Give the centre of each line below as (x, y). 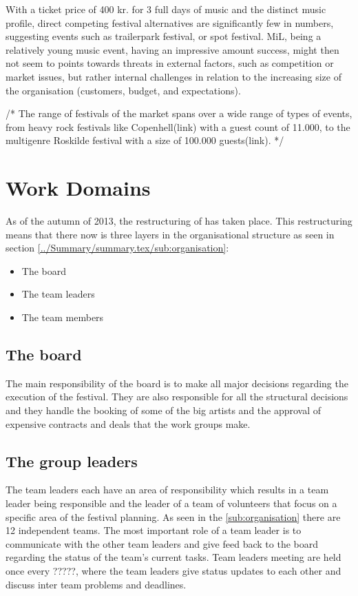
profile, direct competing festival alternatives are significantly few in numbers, (170, 22)
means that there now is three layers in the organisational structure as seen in (170, 234)
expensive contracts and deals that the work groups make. (128, 423)
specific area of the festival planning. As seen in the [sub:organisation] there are (173, 516)
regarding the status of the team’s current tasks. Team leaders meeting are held (173, 557)
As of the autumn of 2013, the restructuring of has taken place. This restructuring (179, 221)
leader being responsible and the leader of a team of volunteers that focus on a (171, 503)
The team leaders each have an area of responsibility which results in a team (167, 490)
